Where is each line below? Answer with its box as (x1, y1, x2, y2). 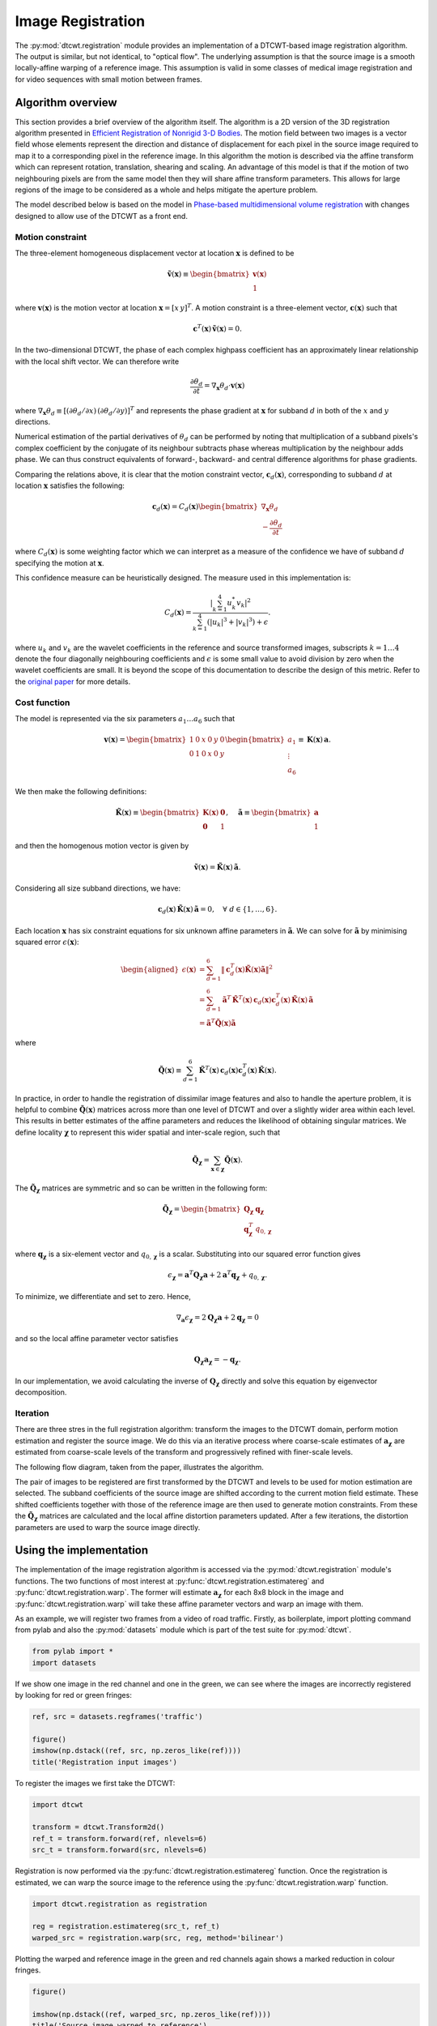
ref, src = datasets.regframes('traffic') (32, 1712, 203, 1721)
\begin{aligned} (120, 965, 180, 974)
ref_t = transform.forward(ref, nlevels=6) (32, 1834, 208, 1843)
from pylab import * (32, 1647, 113, 1656)
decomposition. (15, 1387, 67, 1397)
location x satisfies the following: (15, 481, 125, 490)
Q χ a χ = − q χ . (193, 1355, 242, 1366)
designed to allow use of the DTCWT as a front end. (15, 211, 188, 220)
